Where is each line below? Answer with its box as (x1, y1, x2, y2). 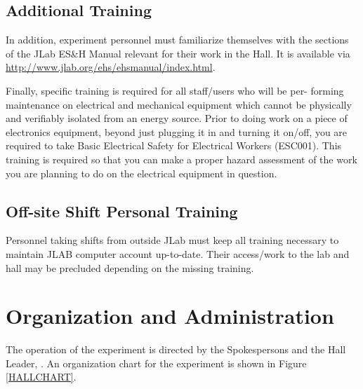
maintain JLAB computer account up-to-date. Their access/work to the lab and (6, 246, 350, 261)
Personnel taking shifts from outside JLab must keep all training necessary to (6, 233, 339, 247)
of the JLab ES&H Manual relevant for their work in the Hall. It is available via (6, 46, 350, 60)
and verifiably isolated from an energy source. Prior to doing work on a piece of (6, 111, 348, 125)
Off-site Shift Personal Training (6, 200, 238, 221)
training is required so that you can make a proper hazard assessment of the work (6, 151, 357, 166)
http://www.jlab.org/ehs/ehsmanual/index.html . (6, 60, 216, 74)
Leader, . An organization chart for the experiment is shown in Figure (6, 355, 307, 370)
